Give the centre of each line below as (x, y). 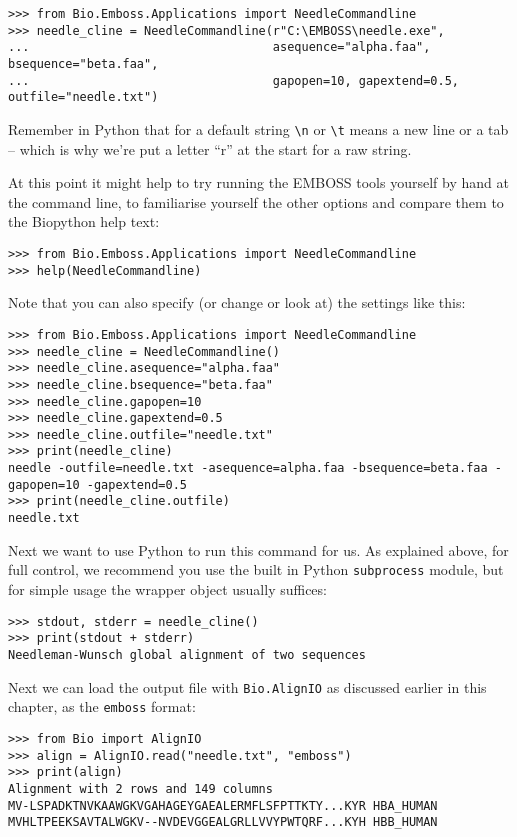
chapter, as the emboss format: (102, 706)
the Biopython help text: (84, 221)
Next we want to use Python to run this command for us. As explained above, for (258, 549)
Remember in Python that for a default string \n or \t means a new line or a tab (258, 128)
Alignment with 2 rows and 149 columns (140, 788)
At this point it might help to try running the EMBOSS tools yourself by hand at (258, 182)
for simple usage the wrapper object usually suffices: (167, 589)
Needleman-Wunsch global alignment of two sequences (187, 654)
